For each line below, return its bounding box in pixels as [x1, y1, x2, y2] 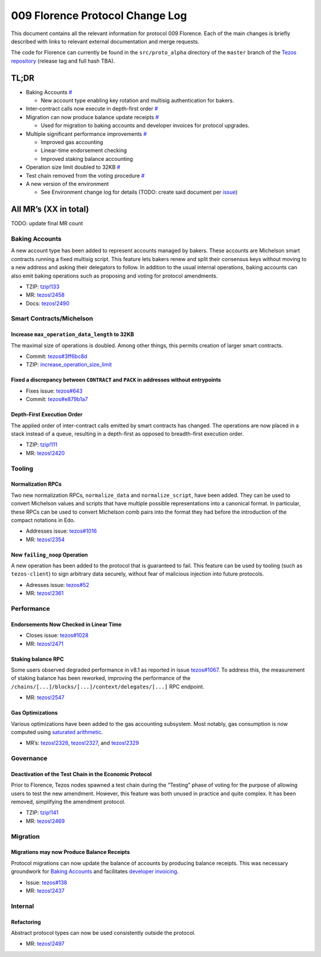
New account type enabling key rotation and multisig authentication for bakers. [40, 97, 234, 104]
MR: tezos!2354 [26, 536, 65, 543]
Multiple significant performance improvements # [26, 130, 147, 137]
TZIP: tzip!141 [26, 809, 59, 816]
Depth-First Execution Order [11, 411, 83, 418]
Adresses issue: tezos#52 [26, 581, 89, 588]
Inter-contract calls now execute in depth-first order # [26, 105, 158, 113]
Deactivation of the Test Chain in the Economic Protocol [11, 770, 152, 778]
